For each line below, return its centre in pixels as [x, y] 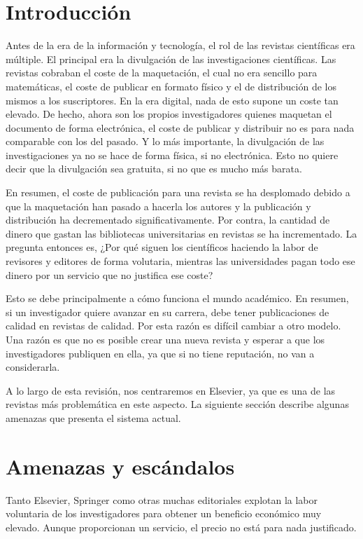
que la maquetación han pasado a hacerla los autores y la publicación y [158, 206]
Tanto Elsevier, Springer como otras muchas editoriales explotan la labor [162, 499]
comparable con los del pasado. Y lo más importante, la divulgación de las [165, 141]
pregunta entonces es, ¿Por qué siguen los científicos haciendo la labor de [162, 247]
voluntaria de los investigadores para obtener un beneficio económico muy [164, 513]
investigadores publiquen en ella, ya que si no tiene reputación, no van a [160, 353]
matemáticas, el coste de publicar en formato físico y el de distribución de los [171, 86]
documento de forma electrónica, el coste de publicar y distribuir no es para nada [180, 127]
